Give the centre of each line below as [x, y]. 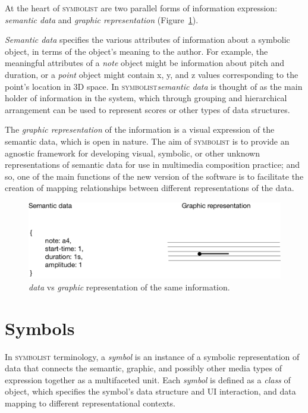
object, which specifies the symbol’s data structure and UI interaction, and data [150, 391]
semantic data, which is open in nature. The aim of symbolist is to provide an [147, 141]
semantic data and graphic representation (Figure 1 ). [102, 19]
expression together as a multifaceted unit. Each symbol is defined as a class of [148, 379]
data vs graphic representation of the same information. [129, 287]
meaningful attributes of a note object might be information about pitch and [145, 63]
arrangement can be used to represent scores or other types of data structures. [147, 109]
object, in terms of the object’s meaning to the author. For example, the [136, 51]
